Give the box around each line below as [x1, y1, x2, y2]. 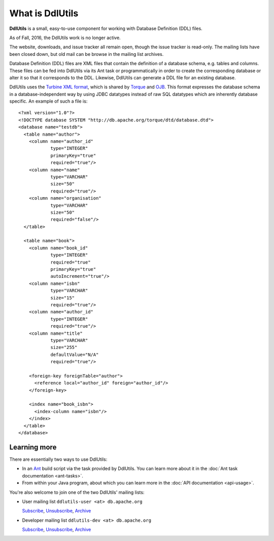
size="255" [50, 344, 78, 351]
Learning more [9, 442, 57, 452]
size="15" [50, 295, 75, 301]
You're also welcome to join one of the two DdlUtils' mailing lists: [9, 489, 145, 495]
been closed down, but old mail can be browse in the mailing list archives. [9, 51, 164, 57]
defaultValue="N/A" [50, 352, 99, 358]
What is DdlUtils [9, 8, 79, 19]
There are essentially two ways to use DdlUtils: [9, 456, 108, 462]
